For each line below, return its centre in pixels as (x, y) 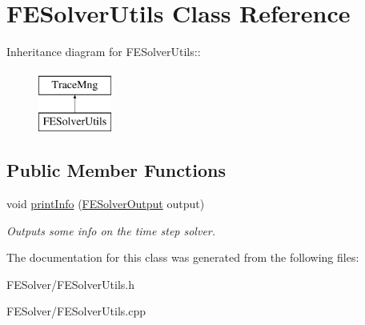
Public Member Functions (116, 170)
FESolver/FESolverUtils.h (71, 284)
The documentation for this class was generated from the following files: (183, 257)
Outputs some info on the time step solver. (111, 230)
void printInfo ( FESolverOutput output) (106, 204)
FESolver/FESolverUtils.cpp (76, 311)
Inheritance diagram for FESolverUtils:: (104, 52)
